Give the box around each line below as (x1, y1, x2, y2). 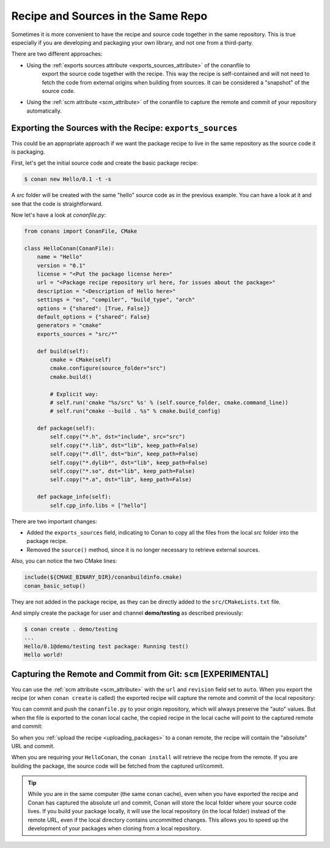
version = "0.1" (37, 262, 86, 269)
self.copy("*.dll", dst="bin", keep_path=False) (50, 451, 199, 457)
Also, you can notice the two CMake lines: (11, 557, 117, 565)
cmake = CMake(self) (50, 356, 112, 363)
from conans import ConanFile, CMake (24, 228, 137, 235)
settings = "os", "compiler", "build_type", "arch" (37, 296, 196, 303)
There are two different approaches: (11, 50, 103, 58)
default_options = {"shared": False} (37, 313, 150, 320)
